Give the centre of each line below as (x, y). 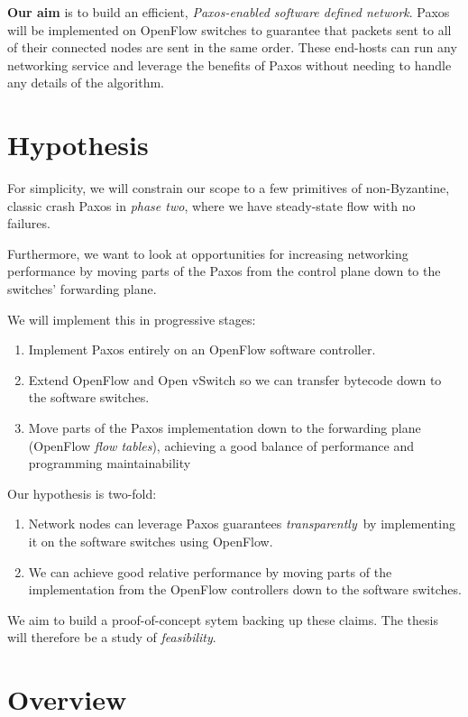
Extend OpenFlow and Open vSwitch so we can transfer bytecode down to (235, 379)
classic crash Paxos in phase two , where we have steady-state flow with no (211, 205)
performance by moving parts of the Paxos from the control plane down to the (224, 271)
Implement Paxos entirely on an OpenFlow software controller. (202, 349)
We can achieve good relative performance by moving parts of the (210, 571)
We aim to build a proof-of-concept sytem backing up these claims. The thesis (223, 619)
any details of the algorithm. (86, 83)
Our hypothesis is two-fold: (82, 493)
